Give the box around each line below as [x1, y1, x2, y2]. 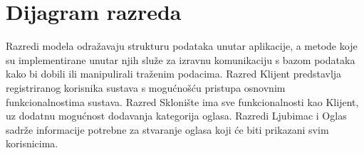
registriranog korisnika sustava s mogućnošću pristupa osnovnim [6, 80, 286, 95]
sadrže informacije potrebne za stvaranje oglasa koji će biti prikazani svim [6, 122, 329, 137]
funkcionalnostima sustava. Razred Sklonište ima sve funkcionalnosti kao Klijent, [6, 94, 359, 109]
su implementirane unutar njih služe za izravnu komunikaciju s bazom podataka [6, 52, 355, 67]
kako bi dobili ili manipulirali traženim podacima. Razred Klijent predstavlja [6, 66, 342, 81]
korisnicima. [6, 136, 58, 151]
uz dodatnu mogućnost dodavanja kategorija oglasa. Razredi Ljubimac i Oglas [6, 108, 347, 123]
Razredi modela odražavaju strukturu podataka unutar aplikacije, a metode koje [6, 38, 358, 53]
